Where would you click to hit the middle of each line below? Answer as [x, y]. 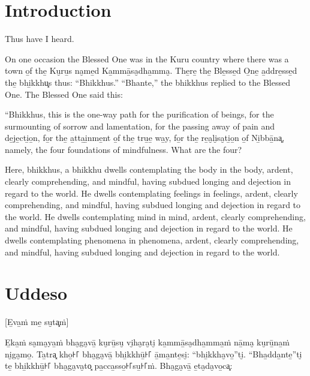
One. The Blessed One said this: [64, 94]
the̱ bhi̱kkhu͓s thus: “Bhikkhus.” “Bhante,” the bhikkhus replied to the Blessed [148, 82]
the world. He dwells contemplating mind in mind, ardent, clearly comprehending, [155, 216]
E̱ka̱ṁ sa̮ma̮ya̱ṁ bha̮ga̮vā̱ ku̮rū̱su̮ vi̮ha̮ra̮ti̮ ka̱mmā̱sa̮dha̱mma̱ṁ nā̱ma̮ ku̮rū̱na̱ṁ [148, 342]
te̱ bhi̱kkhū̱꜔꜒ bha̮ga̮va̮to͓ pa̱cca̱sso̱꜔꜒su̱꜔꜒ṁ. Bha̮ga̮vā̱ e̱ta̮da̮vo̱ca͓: [119, 366]
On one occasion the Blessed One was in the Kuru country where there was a [147, 58]
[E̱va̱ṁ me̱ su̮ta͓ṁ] [37, 322]
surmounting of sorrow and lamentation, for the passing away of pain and [140, 126]
